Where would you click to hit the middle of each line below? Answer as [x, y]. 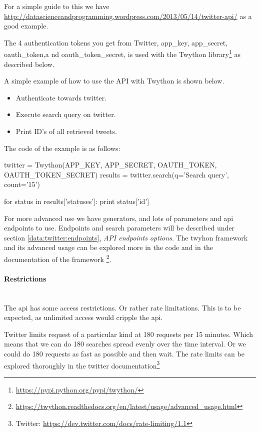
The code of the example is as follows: [62, 148]
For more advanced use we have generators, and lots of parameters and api [119, 218]
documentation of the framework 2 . [58, 258]
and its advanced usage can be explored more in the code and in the [108, 247]
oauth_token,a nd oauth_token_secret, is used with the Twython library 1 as [122, 53]
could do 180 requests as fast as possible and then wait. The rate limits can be [124, 353]
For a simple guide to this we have [57, 6]
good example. [26, 26]
